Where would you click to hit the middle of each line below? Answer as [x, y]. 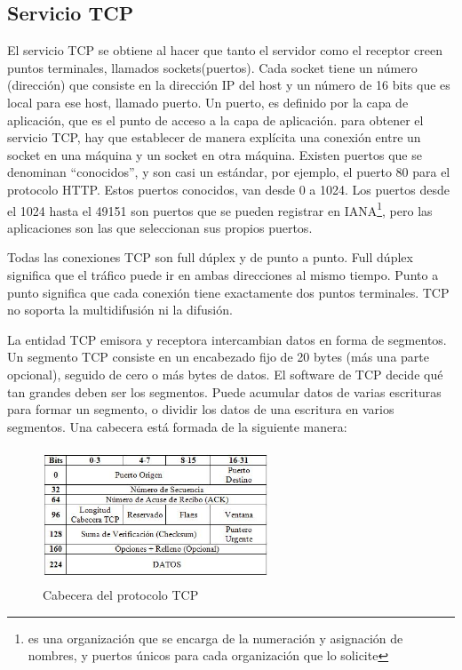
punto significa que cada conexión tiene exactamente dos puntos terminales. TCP [228, 292]
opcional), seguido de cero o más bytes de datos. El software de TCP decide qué [225, 374]
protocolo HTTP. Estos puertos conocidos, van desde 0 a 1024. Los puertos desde [228, 189]
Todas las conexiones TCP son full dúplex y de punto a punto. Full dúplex [210, 257]
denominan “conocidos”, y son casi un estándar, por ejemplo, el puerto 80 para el [229, 172]
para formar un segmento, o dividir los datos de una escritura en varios [201, 409]
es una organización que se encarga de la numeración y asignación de [215, 638]
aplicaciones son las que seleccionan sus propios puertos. [160, 227]
